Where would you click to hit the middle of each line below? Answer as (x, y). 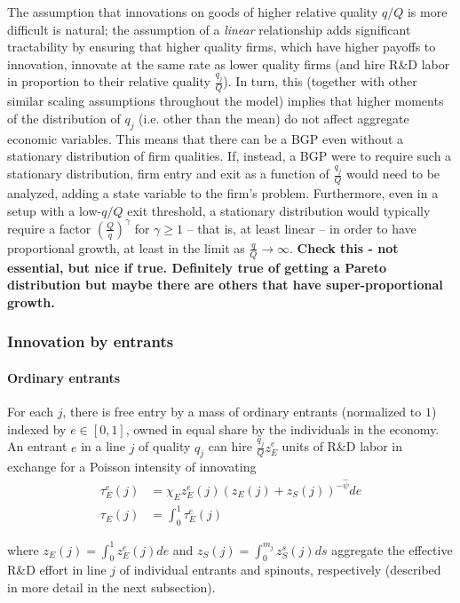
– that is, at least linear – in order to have (301, 228)
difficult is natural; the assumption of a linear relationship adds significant (209, 29)
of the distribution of (64, 119)
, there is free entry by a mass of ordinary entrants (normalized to (242, 412)
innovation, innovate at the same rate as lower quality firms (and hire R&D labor (229, 63)
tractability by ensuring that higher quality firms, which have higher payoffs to (222, 47)
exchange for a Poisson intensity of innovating (132, 467)
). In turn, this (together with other (320, 81)
